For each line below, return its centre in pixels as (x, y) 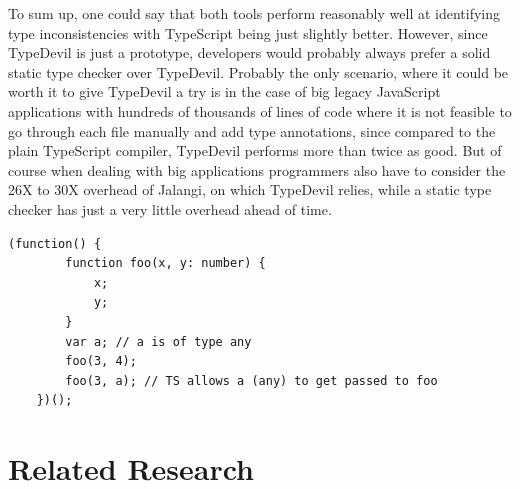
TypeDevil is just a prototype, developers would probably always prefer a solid (249, 52)
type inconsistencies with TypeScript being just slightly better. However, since (248, 32)
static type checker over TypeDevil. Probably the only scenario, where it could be (258, 71)
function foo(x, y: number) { (165, 263)
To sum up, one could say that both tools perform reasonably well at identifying (254, 13)
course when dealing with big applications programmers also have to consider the (257, 169)
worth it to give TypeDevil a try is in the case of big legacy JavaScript (224, 91)
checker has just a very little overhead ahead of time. (170, 208)
